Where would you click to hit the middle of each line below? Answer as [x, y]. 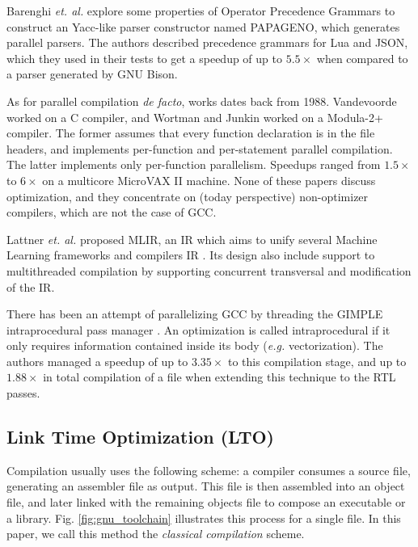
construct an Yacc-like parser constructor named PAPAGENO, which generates [203, 26]
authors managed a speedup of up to [97, 361]
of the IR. [31, 286]
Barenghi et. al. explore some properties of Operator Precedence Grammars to [201, 11]
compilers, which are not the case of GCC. [112, 212]
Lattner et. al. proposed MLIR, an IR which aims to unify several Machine [192, 239]
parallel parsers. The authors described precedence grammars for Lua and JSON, [207, 42]
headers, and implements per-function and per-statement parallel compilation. [200, 148]
